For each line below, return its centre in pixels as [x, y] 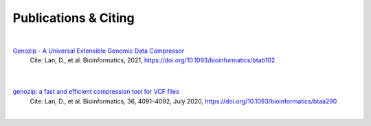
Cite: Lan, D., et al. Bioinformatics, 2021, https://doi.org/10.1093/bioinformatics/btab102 [153, 60]
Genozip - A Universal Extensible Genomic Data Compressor [99, 51]
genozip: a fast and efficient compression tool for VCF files [96, 92]
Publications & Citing [74, 18]
